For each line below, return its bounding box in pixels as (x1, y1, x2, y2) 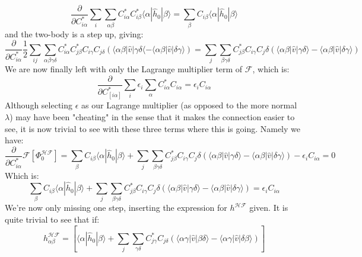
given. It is (249, 201, 288, 214)
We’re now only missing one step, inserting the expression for (5, 201, 227, 214)
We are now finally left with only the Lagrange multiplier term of (5, 63, 243, 75)
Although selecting (5, 99, 73, 111)
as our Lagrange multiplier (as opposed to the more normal (81, 99, 297, 111)
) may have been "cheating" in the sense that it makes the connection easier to (9, 110, 295, 123)
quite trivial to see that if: (5, 213, 100, 226)
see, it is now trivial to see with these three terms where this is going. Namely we (5, 122, 300, 134)
